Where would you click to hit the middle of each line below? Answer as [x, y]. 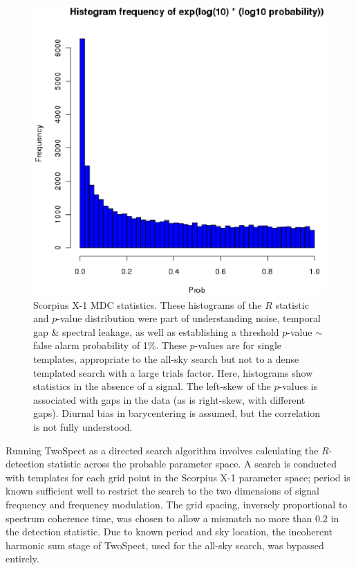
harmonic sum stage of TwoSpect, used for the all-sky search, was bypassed [165, 545]
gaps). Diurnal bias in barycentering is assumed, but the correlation [177, 413]
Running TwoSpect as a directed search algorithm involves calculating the [162, 450]
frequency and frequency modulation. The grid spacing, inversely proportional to [177, 504]
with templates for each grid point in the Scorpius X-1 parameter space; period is [178, 477]
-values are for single [238, 345]
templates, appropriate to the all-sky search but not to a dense [166, 359]
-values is [298, 386]
